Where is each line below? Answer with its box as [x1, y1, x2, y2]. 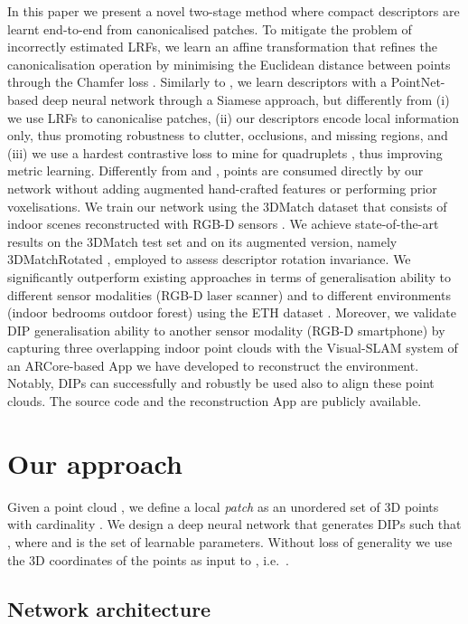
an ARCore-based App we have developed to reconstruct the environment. [7, 355, 419, 374]
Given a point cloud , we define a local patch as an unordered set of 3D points [7, 496, 439, 515]
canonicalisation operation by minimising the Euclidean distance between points [7, 54, 451, 73]
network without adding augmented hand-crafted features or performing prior [7, 178, 437, 197]
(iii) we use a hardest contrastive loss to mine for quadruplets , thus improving [7, 143, 443, 162]
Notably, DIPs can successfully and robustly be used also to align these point [7, 373, 435, 392]
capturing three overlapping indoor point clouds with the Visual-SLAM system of [7, 338, 458, 357]
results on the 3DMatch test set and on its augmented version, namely [7, 232, 398, 251]
